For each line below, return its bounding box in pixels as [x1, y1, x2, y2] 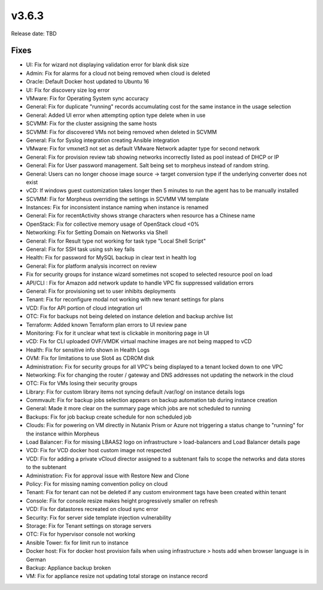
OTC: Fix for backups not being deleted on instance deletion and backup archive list [26, 313, 233, 320]
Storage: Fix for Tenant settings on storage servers [26, 522, 152, 530]
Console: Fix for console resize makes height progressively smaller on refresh [26, 497, 218, 504]
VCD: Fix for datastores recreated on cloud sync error [26, 506, 159, 513]
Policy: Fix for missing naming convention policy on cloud [26, 480, 167, 488]
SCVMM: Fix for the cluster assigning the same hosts [26, 120, 157, 127]
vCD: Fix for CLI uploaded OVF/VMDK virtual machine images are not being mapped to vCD [26, 338, 252, 345]
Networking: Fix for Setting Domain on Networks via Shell [26, 229, 168, 236]
